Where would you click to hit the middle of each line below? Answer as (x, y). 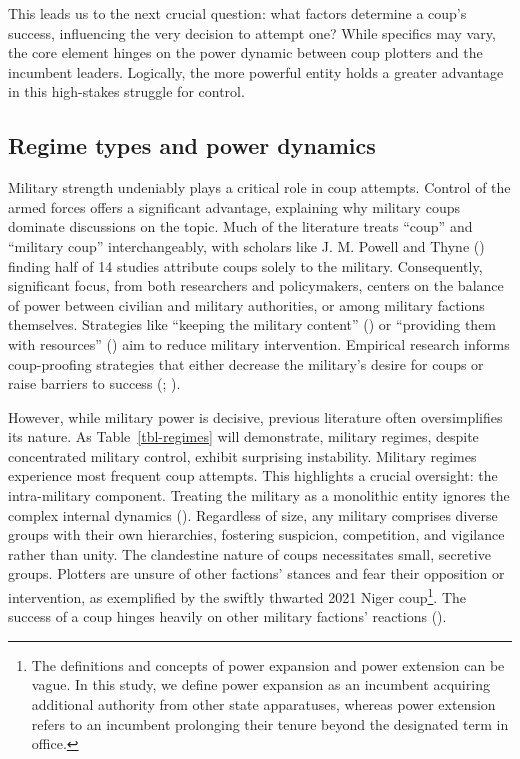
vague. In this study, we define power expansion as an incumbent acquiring (260, 684)
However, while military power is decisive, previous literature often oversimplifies (255, 416)
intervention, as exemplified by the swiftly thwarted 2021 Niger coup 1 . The (237, 595)
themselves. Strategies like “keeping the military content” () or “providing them (252, 324)
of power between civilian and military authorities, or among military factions (246, 304)
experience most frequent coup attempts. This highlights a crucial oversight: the (253, 475)
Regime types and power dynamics (192, 145)
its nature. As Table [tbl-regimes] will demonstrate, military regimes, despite (243, 436)
